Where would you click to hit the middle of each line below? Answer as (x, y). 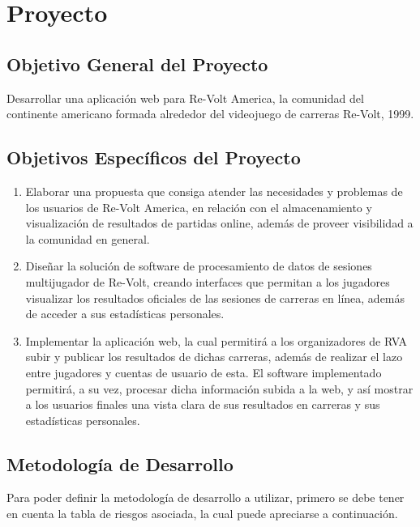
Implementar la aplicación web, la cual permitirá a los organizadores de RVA (216, 340)
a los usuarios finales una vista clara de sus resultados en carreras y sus (203, 404)
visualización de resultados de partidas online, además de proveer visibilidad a (219, 223)
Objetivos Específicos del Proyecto (154, 157)
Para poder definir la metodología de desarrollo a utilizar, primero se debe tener (206, 497)
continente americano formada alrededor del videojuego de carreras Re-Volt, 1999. (210, 114)
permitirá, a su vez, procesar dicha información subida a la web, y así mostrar (219, 388)
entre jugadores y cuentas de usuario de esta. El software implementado (204, 372)
